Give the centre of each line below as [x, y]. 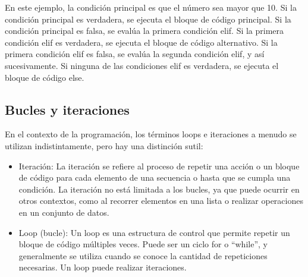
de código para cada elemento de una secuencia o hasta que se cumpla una [155, 177]
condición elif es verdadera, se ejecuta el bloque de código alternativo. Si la [141, 42]
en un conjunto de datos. [64, 212]
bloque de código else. [45, 77]
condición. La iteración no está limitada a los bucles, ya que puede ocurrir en [159, 189]
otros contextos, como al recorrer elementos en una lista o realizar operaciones [161, 201]
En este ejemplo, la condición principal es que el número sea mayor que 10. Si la [151, 7]
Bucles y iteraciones [67, 109]
